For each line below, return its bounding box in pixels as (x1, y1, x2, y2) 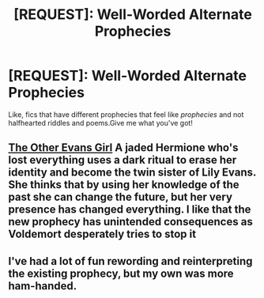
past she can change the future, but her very (8, 190, 233, 204)
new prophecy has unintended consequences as (8, 215, 253, 228)
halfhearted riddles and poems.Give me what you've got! (8, 118, 194, 127)
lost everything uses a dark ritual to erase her (8, 153, 237, 167)
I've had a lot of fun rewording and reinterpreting (8, 255, 253, 268)
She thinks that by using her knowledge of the (8, 178, 239, 191)
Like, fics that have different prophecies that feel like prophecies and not (8, 109, 244, 119)
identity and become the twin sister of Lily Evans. (8, 166, 257, 179)
